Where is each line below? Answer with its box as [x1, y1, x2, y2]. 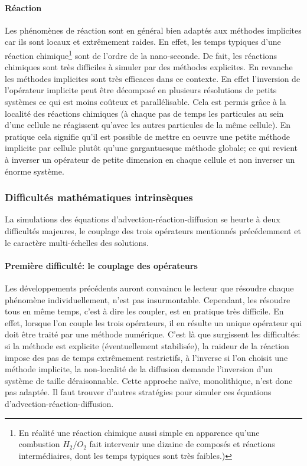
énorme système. [5, 165, 64, 177]
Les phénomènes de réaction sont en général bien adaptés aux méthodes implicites [5, 24, 302, 36]
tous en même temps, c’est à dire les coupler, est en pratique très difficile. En [5, 305, 284, 317]
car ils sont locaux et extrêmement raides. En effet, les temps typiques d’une [5, 35, 281, 48]
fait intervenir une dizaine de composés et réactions [89, 438, 275, 450]
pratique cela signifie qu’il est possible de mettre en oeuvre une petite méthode [5, 130, 290, 142]
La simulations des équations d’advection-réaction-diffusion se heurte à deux [5, 213, 280, 225]
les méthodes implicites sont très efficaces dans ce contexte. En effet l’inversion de [5, 72, 301, 84]
